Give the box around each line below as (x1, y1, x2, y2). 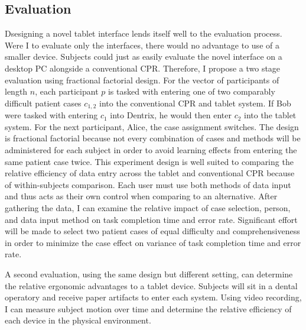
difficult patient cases (5, 96, 82, 109)
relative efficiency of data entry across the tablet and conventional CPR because (5, 167, 295, 179)
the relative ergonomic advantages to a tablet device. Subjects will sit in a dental (5, 279, 298, 292)
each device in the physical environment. (5, 314, 151, 326)
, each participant (35, 85, 99, 98)
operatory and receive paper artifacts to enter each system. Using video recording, (5, 291, 302, 303)
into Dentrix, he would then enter (110, 109, 232, 121)
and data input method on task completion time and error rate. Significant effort (5, 213, 298, 225)
